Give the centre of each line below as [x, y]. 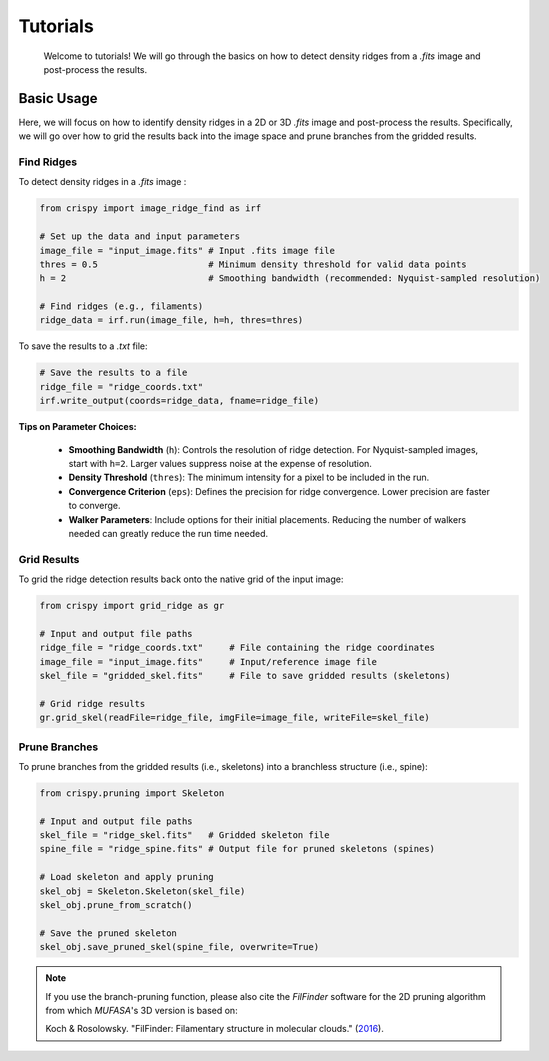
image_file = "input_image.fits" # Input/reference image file [208, 661]
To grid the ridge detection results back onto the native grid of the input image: [181, 579]
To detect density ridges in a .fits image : [102, 182]
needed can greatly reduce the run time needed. [168, 533]
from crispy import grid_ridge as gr [132, 606]
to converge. [94, 506]
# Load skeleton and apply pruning [126, 877]
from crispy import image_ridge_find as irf [150, 208]
